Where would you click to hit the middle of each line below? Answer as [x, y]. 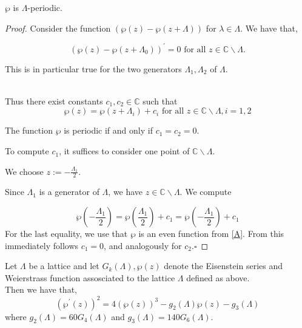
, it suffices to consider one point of [124, 151]
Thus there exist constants [54, 101]
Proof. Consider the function [58, 28]
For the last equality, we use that [66, 234]
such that [160, 101]
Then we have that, [41, 289]
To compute [27, 151]
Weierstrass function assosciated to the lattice [90, 277]
